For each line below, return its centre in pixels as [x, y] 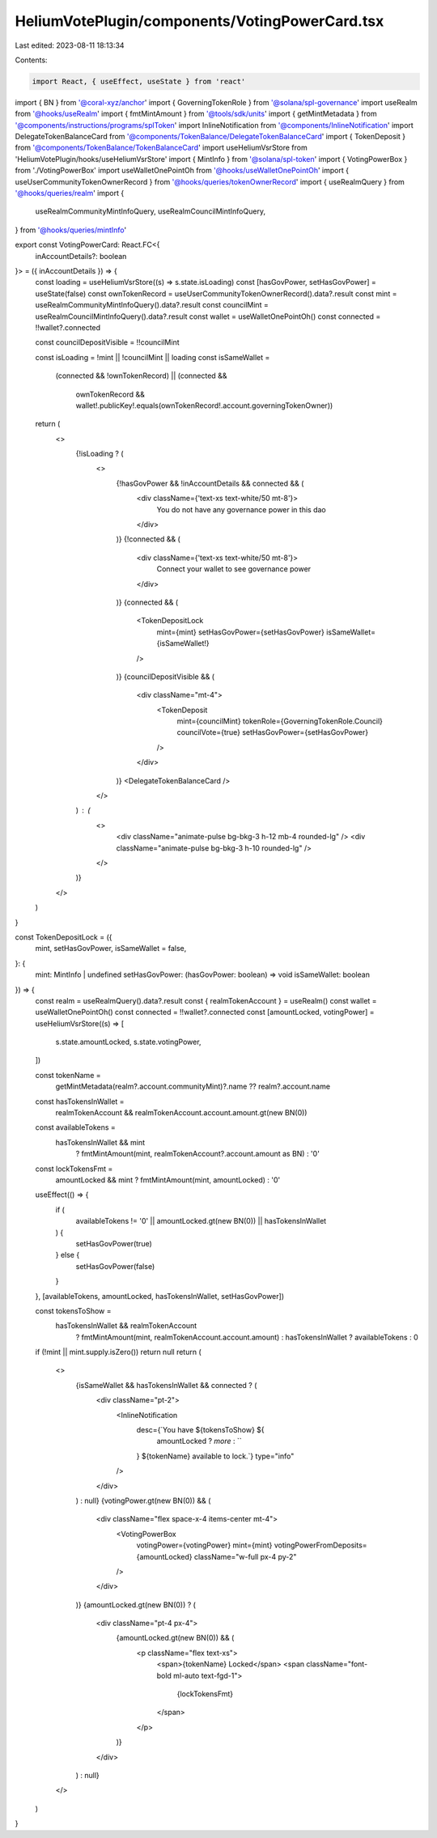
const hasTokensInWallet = [80, 1102]
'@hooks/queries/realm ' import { [70, 193]
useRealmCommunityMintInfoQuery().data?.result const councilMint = [152, 305]
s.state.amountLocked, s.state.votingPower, [128, 1042]
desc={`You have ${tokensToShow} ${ [200, 1430]
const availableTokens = [76, 1127]
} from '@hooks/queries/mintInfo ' [71, 230]
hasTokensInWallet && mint [100, 1142]
